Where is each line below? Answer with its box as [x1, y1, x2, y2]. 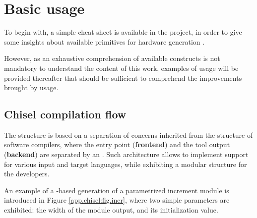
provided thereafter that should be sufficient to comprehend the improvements [4, 72, 242, 83]
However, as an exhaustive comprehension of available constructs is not [4, 53, 220, 63]
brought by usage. [4, 82, 59, 93]
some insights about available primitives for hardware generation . [4, 36, 205, 47]
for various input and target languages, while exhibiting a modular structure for [4, 159, 247, 169]
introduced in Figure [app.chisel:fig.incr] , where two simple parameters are [4, 195, 230, 205]
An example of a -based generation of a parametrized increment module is [4, 185, 229, 195]
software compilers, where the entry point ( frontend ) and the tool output [4, 139, 230, 150]
